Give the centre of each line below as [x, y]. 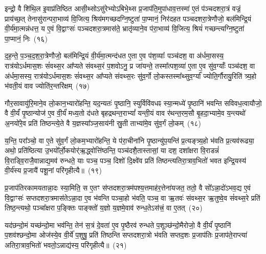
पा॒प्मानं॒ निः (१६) [26, 38]
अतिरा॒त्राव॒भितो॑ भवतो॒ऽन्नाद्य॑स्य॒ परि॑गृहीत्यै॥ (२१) [66, 245]
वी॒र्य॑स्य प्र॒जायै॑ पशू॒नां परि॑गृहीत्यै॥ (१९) [53, 170]
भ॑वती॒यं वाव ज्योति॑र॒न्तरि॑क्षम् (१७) [47, 86]
